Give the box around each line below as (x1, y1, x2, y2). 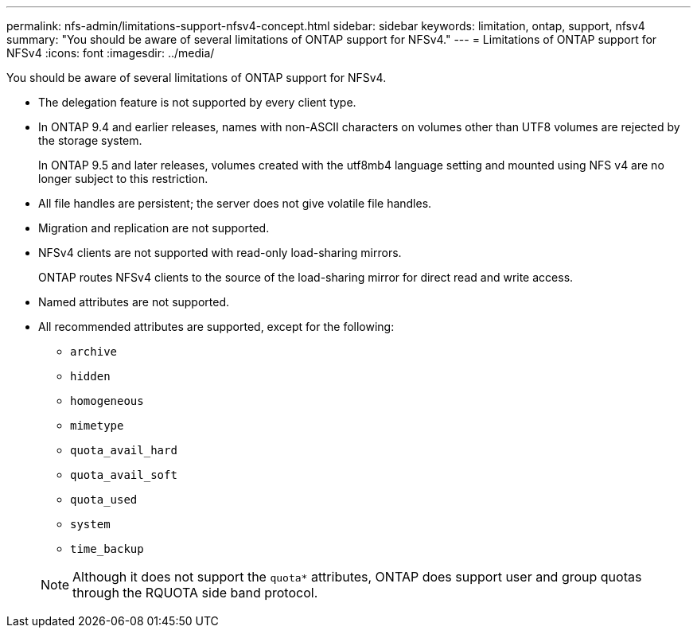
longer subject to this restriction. (38, 172, 208, 185)
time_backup (70, 543, 144, 555)
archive (70, 345, 118, 358)
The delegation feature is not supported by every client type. (38, 95, 356, 109)
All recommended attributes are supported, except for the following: (38, 320, 395, 333)
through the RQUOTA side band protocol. (72, 585, 318, 601)
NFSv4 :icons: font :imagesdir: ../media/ (6, 46, 215, 60)
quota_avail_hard (70, 444, 177, 457)
